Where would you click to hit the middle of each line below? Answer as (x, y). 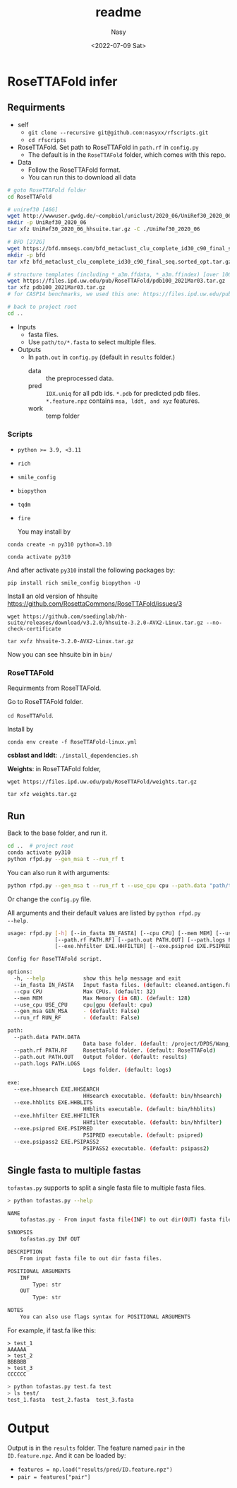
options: (20, 972)
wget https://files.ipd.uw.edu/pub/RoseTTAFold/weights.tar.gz (102, 782)
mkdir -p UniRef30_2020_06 (47, 223)
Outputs (29, 349)
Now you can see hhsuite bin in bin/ (60, 655)
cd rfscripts (47, 140)
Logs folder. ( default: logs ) (127, 1070)
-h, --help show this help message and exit (97, 979)
